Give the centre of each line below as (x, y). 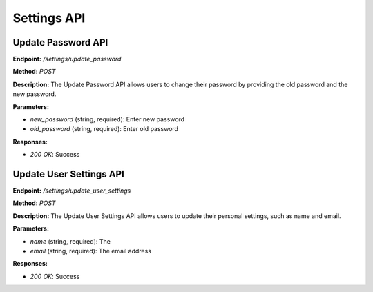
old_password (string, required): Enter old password (104, 129)
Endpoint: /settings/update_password (67, 59)
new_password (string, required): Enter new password (107, 119)
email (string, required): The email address (91, 251)
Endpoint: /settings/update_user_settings (72, 191)
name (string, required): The (70, 241)
